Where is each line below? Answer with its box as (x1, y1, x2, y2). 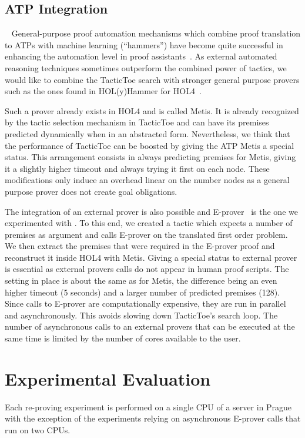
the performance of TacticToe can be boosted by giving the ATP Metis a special (5, 139, 294, 151)
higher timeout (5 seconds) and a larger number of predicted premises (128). (5, 286, 280, 298)
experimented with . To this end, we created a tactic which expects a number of (5, 217, 293, 229)
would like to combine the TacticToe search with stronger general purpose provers (5, 73, 300, 85)
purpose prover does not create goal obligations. (5, 185, 177, 197)
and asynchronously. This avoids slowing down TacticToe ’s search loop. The (5, 308, 278, 321)
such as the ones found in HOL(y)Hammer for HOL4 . (5, 85, 202, 97)
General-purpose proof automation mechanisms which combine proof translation (11, 27, 301, 39)
